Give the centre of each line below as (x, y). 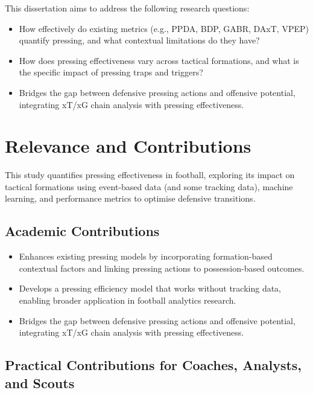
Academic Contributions (82, 231)
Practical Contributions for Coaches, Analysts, (153, 365)
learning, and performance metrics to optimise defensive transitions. (130, 198)
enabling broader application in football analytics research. (128, 300)
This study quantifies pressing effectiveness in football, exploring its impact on (150, 175)
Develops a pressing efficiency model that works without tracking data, (150, 288)
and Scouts (40, 382)
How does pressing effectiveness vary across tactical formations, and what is (159, 60)
